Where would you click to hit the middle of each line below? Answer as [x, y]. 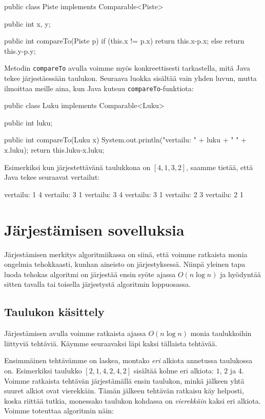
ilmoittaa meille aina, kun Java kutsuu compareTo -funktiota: [99, 88]
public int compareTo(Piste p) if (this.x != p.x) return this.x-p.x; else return [124, 41]
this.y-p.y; [20, 50]
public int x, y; [27, 23]
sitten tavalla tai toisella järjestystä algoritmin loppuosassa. [97, 284]
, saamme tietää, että [220, 167]
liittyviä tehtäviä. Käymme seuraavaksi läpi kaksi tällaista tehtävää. [111, 343]
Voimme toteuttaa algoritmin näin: [59, 411]
